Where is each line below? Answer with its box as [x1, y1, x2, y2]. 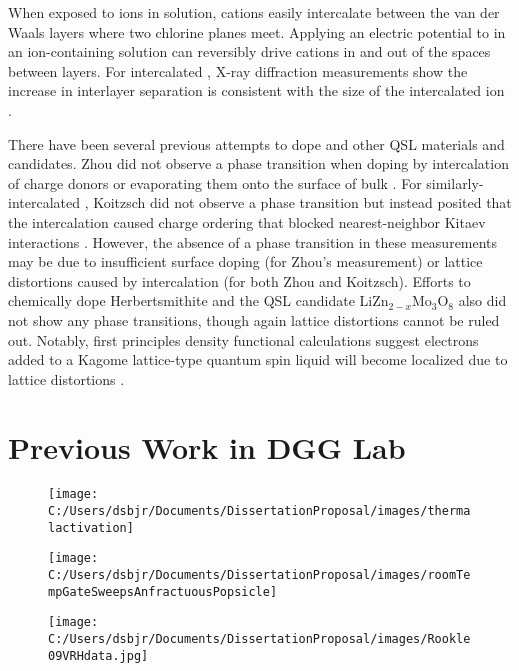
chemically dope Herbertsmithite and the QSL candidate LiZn [8, 290, 389, 311]
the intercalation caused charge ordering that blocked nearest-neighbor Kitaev [8, 211, 486, 232]
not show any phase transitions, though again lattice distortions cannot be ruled [8, 309, 500, 330]
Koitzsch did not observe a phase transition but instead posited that [93, 192, 512, 213]
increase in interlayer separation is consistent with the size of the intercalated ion [8, 80, 505, 101]
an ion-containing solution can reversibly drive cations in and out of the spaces [8, 41, 491, 62]
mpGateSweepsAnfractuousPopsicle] [48, 584, 278, 599]
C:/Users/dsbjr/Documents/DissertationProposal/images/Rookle [48, 632, 471, 646]
